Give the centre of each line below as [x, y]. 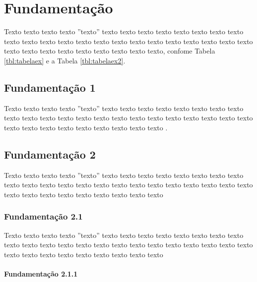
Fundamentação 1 [50, 87]
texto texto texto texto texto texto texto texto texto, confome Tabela [110, 51]
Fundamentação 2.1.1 [41, 274]
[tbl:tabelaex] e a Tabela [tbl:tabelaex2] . [65, 60]
